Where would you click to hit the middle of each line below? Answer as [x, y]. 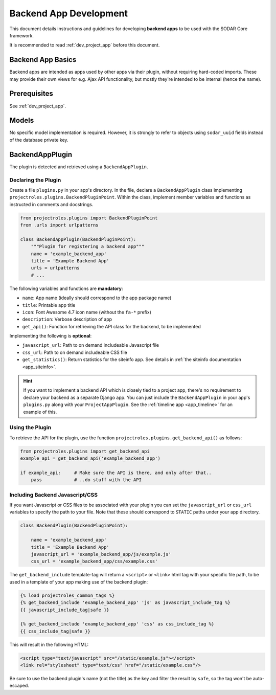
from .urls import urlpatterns [60, 225]
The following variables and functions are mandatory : [66, 288]
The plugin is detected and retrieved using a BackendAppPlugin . [79, 167]
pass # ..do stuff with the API [86, 480]
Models [22, 120]
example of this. [40, 412]
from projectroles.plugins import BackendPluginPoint [89, 218]
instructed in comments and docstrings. [51, 204]
